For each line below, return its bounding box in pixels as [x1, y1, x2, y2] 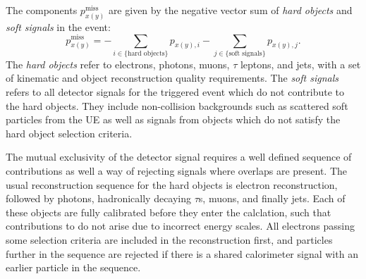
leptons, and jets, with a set [240, 56, 361, 71]
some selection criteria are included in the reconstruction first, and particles [6, 232, 333, 247]
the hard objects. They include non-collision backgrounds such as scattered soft [6, 98, 348, 113]
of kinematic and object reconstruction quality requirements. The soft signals [6, 70, 339, 85]
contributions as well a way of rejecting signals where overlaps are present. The [6, 163, 348, 178]
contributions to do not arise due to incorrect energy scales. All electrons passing [6, 218, 355, 233]
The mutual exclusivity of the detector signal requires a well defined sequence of [6, 149, 352, 164]
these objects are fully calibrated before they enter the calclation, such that [6, 204, 331, 219]
